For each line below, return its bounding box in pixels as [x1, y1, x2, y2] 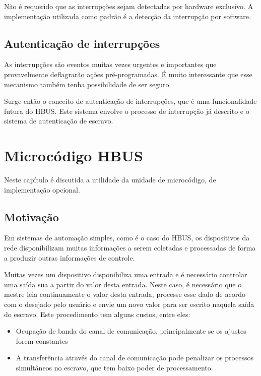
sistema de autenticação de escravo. [4, 115, 113, 126]
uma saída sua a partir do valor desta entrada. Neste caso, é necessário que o [4, 279, 242, 289]
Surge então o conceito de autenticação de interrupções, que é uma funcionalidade [4, 96, 257, 106]
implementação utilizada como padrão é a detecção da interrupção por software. [4, 11, 251, 21]
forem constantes [16, 335, 68, 346]
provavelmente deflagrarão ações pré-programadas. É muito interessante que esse [4, 69, 252, 79]
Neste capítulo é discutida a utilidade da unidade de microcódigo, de [4, 174, 216, 185]
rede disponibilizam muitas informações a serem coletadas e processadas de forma [4, 242, 256, 253]
